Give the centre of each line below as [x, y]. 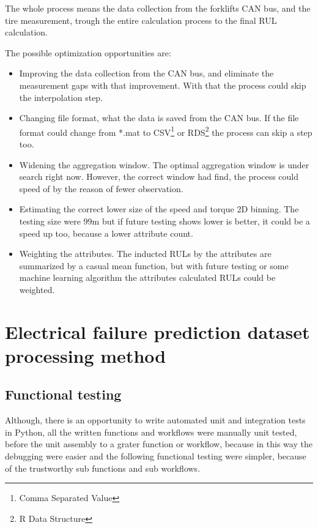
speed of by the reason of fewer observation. [101, 188]
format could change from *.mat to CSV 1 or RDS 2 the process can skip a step [166, 131]
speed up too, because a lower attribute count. [106, 233]
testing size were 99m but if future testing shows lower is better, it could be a [165, 221]
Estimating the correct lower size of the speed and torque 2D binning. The [159, 209]
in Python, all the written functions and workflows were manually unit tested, [151, 432]
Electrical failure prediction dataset [157, 331]
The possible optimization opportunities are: [88, 52]
